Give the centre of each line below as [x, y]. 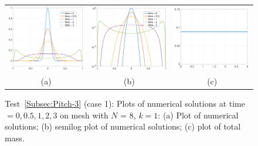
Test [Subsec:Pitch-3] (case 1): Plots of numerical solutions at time [125, 103]
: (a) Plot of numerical [198, 115]
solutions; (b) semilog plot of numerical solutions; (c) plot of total [123, 126]
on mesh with [84, 115]
